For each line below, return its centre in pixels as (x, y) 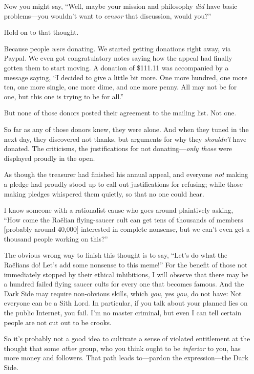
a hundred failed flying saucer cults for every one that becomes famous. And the (124, 284)
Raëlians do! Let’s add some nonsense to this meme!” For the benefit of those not (126, 265)
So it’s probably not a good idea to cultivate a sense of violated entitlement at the (127, 339)
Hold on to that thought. (41, 32)
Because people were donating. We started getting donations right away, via (117, 48)
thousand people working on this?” (56, 238)
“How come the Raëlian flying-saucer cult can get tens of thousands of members (124, 219)
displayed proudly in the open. (50, 158)
